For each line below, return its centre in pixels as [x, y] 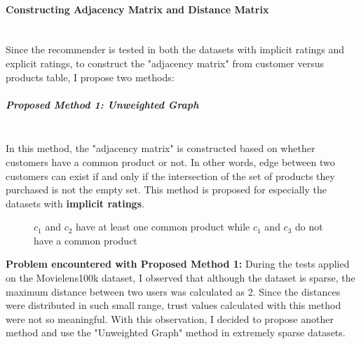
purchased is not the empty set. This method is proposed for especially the [166, 190]
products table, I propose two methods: [90, 77]
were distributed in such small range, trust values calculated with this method [173, 305]
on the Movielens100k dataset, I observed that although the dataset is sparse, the [180, 278]
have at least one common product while [163, 227]
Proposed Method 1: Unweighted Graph [102, 104]
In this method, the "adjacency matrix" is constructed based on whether [161, 148]
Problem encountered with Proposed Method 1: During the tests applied [178, 264]
